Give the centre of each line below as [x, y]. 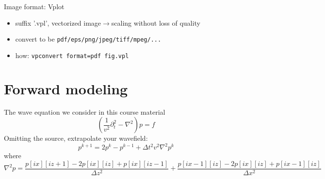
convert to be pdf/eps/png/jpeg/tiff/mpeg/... [88, 39]
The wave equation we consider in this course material [85, 112]
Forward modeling [66, 88]
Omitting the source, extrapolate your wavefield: [76, 138]
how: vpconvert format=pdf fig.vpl [72, 55]
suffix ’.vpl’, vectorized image [58, 22]
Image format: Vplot [34, 6]
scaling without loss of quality [156, 22]
